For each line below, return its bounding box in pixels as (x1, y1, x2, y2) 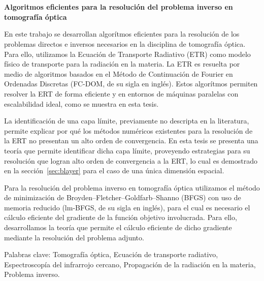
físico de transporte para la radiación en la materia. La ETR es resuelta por (4, 58, 240, 69)
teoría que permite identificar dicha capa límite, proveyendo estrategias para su (4, 145, 250, 155)
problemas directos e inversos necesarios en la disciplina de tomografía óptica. (4, 38, 246, 49)
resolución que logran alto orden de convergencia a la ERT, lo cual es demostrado (4, 155, 257, 166)
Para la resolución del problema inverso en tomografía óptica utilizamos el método (4, 182, 260, 193)
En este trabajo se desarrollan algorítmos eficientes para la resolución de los (4, 28, 240, 39)
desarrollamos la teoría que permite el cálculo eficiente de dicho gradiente (4, 222, 232, 233)
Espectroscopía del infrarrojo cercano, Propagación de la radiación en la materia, (4, 259, 256, 269)
